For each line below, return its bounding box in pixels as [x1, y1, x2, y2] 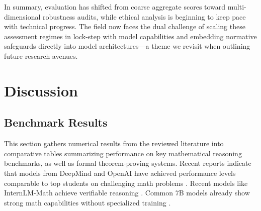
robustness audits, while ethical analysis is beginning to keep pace [43, 11, 246, 22]
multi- [227, 2, 246, 12]
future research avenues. [4, 50, 78, 61]
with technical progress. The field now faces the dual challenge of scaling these [4, 21, 245, 32]
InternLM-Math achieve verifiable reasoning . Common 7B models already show [4, 187, 250, 198]
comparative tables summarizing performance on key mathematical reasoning [4, 148, 242, 158]
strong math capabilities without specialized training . [4, 197, 171, 207]
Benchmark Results [4, 115, 108, 130]
